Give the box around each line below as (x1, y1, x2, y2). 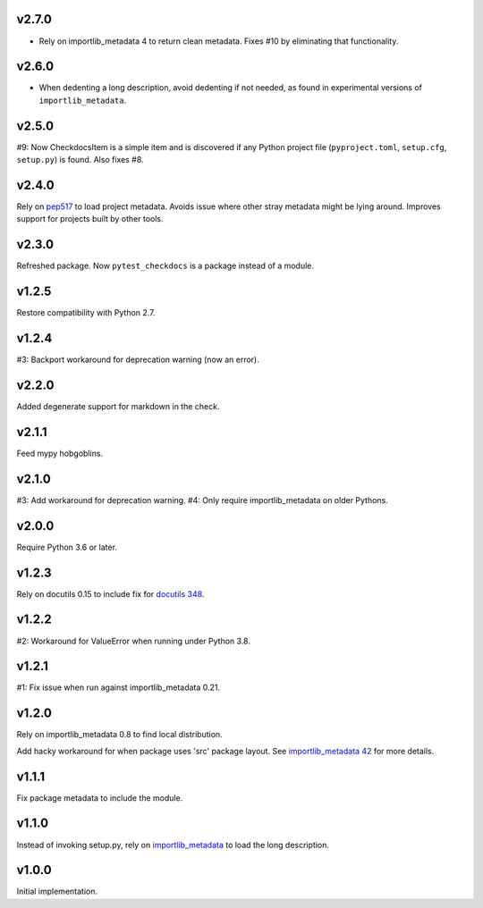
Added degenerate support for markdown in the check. (16, 401, 220, 412)
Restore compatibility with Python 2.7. (16, 307, 156, 318)
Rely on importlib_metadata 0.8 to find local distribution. (16, 729, 223, 740)
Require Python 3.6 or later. (16, 542, 118, 552)
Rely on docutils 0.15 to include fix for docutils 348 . (16, 588, 205, 599)
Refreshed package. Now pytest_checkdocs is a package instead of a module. (16, 260, 315, 272)
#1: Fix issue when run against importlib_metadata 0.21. (16, 682, 221, 693)
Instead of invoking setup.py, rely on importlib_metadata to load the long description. (16, 839, 330, 850)
